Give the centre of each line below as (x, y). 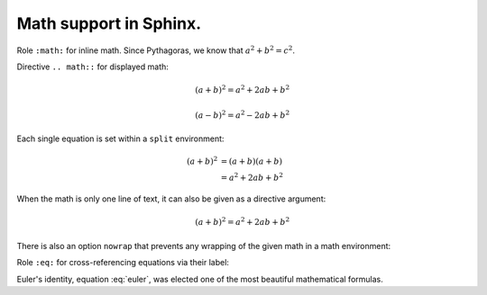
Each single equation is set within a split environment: (120, 139)
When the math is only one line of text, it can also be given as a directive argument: (171, 199)
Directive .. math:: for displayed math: (92, 67)
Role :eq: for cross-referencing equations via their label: (123, 263)
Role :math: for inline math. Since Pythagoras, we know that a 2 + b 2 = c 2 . (156, 49)
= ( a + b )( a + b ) (252, 161)
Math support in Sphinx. (109, 23)
